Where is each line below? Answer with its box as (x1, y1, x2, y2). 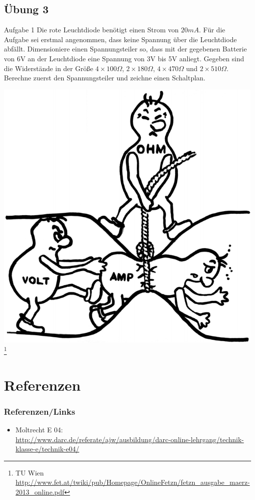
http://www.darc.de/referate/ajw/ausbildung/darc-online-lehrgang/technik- (15, 434, 244, 444)
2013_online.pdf (15, 487, 65, 497)
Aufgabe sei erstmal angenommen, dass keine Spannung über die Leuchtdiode (4, 34, 237, 44)
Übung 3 (4, 1, 49, 17)
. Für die (199, 25, 226, 35)
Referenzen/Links (4, 405, 76, 417)
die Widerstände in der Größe (4, 63, 93, 73)
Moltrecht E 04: (15, 425, 63, 435)
